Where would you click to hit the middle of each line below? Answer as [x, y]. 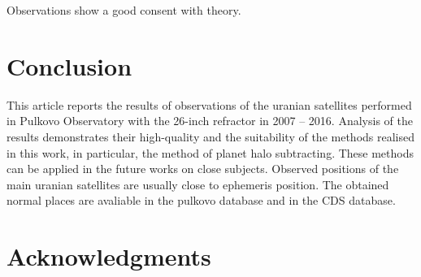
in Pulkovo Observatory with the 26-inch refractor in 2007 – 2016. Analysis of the [210, 121]
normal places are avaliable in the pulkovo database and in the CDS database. [201, 200]
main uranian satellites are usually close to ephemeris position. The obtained [198, 184]
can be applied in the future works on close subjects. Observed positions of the [203, 169]
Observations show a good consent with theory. [124, 10]
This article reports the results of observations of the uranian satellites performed [209, 104]
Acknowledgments [109, 256]
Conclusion [69, 65]
